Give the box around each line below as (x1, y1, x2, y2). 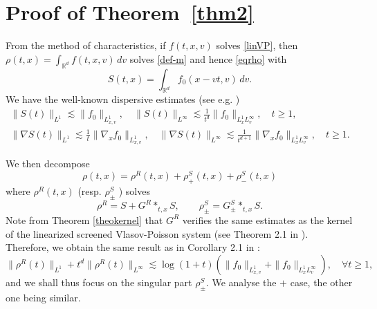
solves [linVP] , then (216, 38, 298, 53)
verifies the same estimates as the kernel (182, 212, 353, 227)
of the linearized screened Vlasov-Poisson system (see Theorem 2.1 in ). (6, 226, 309, 241)
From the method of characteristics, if (6, 38, 166, 53)
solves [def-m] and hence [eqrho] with (129, 51, 287, 66)
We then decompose (6, 156, 90, 171)
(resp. (77, 183, 102, 198)
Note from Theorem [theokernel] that (6, 212, 163, 227)
